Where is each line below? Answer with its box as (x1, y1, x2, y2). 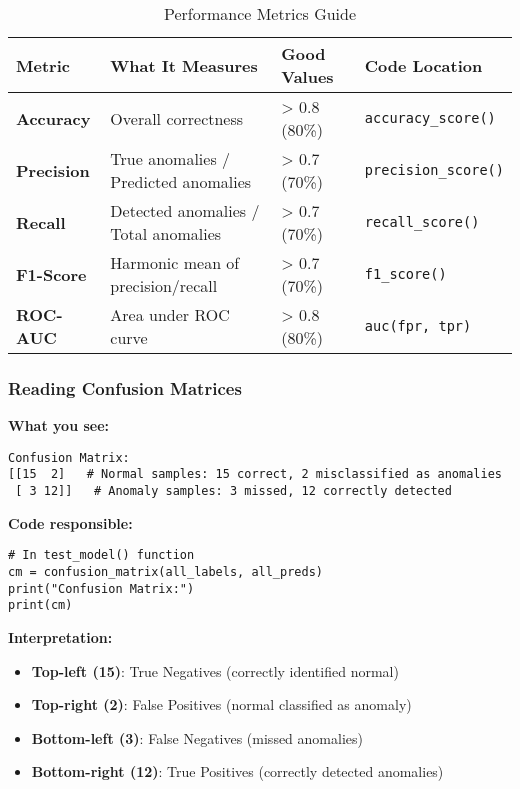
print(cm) (8, 598, 73, 613)
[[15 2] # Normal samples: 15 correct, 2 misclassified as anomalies (8, 467, 502, 482)
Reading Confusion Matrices (8, 375, 242, 400)
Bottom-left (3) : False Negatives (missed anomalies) (31, 727, 363, 748)
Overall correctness (110, 106, 244, 130)
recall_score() (364, 214, 480, 230)
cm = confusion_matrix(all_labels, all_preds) (8, 565, 323, 580)
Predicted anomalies (110, 170, 252, 193)
